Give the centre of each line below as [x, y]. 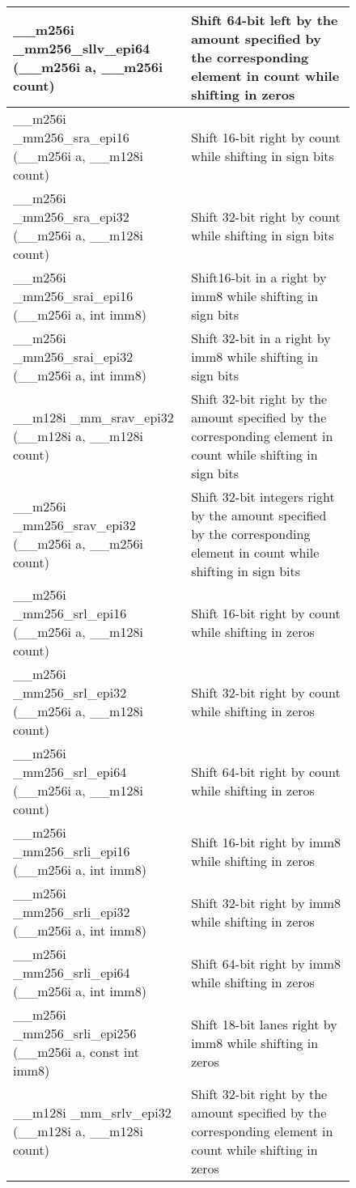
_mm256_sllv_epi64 [82, 48]
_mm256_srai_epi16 [73, 296]
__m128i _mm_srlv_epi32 [92, 1112]
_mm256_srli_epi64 [72, 972]
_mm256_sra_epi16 [71, 137]
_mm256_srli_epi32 [72, 912]
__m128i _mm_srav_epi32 [93, 417]
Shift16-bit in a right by [259, 277]
